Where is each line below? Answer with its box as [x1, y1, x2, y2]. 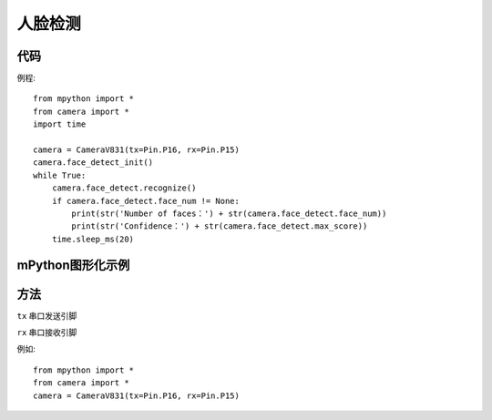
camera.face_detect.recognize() [51, 183, 197, 193]
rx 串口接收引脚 [16, 327, 77, 338]
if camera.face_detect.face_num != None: [51, 196, 241, 206]
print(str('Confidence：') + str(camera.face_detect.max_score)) [71, 221, 368, 231]
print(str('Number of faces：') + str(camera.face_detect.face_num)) [71, 208, 387, 219]
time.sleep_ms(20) [51, 233, 135, 244]
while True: [33, 169, 87, 180]
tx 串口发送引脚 [16, 310, 77, 321]
